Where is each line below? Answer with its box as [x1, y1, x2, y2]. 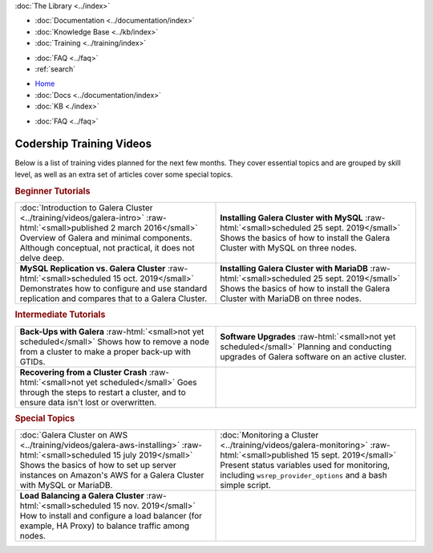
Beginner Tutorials [14, 185, 91, 197]
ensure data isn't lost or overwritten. [19, 396, 156, 408]
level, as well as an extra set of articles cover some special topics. [14, 169, 233, 179]
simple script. [220, 480, 272, 491]
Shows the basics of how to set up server [19, 460, 176, 471]
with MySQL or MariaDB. [19, 480, 113, 491]
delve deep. [19, 252, 65, 263]
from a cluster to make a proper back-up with [19, 346, 192, 357]
